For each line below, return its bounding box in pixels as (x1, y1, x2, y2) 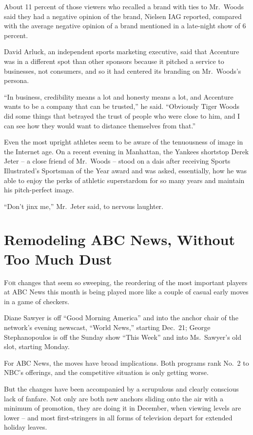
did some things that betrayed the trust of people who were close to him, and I (4, 110, 240, 121)
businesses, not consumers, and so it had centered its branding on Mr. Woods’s (4, 65, 241, 76)
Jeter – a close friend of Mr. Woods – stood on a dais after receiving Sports (4, 156, 231, 166)
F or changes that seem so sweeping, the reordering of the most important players (4, 277, 248, 287)
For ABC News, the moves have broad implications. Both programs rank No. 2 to (4, 357, 249, 368)
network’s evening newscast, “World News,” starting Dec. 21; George (4, 322, 211, 332)
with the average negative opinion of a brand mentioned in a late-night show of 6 (4, 21, 246, 31)
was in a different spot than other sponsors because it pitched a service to (4, 56, 224, 66)
